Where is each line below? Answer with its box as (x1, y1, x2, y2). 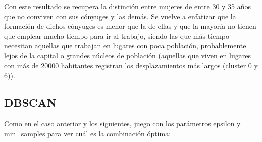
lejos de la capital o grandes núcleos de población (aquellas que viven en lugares (4, 50, 251, 60)
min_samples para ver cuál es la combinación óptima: (4, 128, 171, 138)
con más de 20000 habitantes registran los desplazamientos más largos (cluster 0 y (4, 60, 258, 70)
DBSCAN (4, 95, 57, 110)
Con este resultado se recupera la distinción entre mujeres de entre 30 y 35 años (4, 1, 251, 11)
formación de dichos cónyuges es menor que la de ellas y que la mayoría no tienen (4, 21, 256, 31)
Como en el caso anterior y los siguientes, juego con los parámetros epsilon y (4, 118, 241, 128)
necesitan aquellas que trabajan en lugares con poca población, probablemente (4, 40, 246, 51)
